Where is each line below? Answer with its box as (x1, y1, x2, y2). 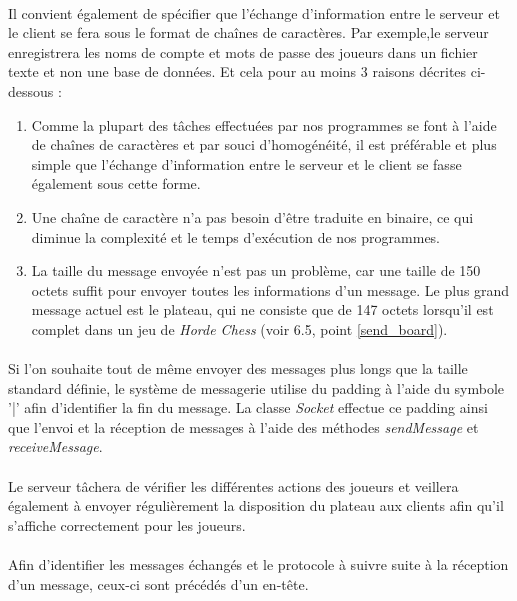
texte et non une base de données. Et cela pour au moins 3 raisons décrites (8, 61, 467, 82)
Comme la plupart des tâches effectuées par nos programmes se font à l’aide (31, 114, 497, 135)
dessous (8, 80, 54, 101)
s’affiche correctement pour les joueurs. (8, 514, 246, 535)
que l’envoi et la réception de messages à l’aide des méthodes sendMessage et (8, 416, 479, 437)
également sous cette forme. (31, 173, 201, 194)
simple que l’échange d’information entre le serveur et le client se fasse (31, 153, 462, 174)
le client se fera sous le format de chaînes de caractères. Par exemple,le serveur (8, 22, 489, 43)
